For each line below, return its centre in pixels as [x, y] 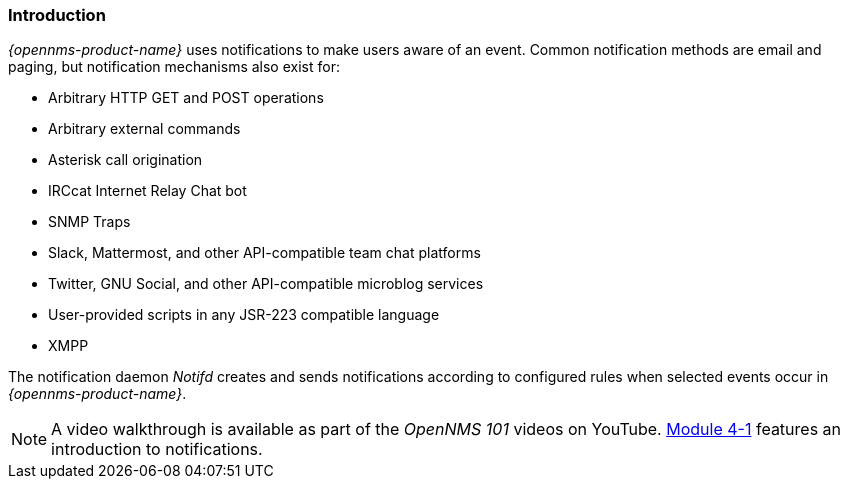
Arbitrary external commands [144, 129]
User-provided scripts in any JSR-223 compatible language [244, 315]
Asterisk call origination [125, 160]
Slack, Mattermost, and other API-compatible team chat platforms [264, 253]
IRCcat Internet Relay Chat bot [147, 191]
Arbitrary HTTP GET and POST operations [186, 98]
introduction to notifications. [157, 449]
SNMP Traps [89, 222]
